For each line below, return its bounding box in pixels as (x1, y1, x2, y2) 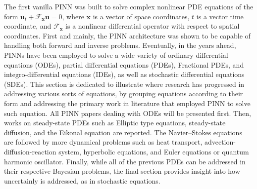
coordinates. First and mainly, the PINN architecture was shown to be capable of (4, 30, 251, 40)
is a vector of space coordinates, (93, 11, 190, 21)
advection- (204, 137, 236, 147)
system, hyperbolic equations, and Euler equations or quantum (58, 146, 249, 156)
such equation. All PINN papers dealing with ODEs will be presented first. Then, (4, 108, 251, 118)
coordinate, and (4, 21, 51, 31)
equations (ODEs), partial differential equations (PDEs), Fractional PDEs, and (4, 59, 244, 70)
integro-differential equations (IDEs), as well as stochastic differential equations (4, 69, 245, 79)
